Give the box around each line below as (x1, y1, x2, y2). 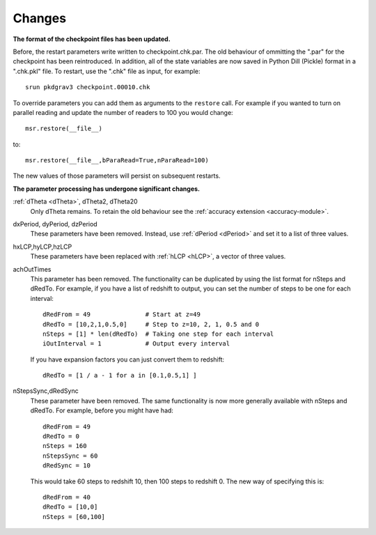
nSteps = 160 (42, 442, 87, 450)
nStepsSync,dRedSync (13, 387, 79, 395)
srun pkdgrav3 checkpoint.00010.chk (25, 84, 150, 91)
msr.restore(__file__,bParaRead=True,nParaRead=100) (25, 157, 209, 164)
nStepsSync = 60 (42, 451, 98, 460)
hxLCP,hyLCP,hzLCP (13, 242, 72, 251)
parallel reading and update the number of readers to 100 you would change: (13, 108, 233, 116)
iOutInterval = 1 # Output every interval (42, 340, 230, 348)
